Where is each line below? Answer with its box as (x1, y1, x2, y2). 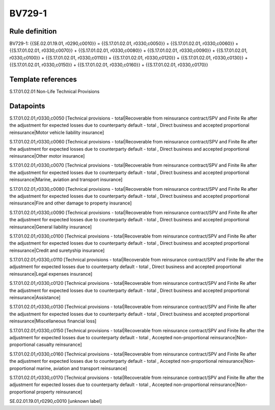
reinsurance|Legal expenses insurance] (9, 271, 93, 277)
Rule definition (9, 27, 57, 36)
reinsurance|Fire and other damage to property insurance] (9, 200, 132, 206)
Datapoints (9, 102, 45, 110)
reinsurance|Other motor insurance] (9, 153, 85, 159)
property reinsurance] (36, 389, 82, 395)
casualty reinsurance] (36, 341, 82, 348)
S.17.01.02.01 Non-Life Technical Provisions (9, 89, 100, 95)
